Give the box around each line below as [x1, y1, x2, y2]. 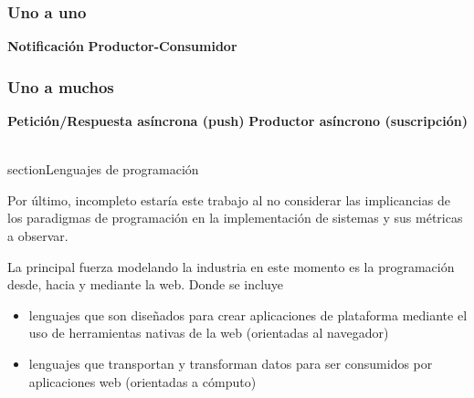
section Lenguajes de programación [7, 160, 199, 179]
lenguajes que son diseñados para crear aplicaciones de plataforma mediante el [28, 305, 468, 324]
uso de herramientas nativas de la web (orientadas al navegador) [28, 323, 389, 342]
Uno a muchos [7, 75, 114, 98]
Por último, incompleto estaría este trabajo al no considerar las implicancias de [7, 190, 450, 209]
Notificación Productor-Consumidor [7, 37, 237, 56]
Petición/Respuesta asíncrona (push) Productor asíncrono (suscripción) [7, 111, 468, 131]
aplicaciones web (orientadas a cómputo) [28, 372, 257, 391]
